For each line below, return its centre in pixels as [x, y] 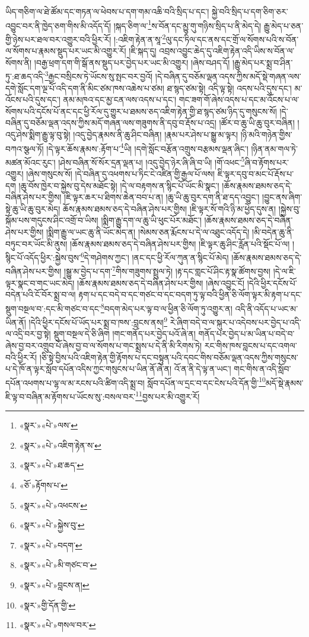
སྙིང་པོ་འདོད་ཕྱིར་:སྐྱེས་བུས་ [43, 257]
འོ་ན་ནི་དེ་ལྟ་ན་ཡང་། [203, 369]
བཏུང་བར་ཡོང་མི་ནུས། [36, 243]
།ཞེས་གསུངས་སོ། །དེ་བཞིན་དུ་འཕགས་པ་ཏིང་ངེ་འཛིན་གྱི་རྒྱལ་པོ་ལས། [121, 174]
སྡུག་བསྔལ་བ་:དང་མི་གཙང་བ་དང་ [53, 308]
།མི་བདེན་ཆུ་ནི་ [273, 231]
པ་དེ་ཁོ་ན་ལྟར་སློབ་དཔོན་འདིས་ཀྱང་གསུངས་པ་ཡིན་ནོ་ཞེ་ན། [89, 369]
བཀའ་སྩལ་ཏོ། [25, 148]
